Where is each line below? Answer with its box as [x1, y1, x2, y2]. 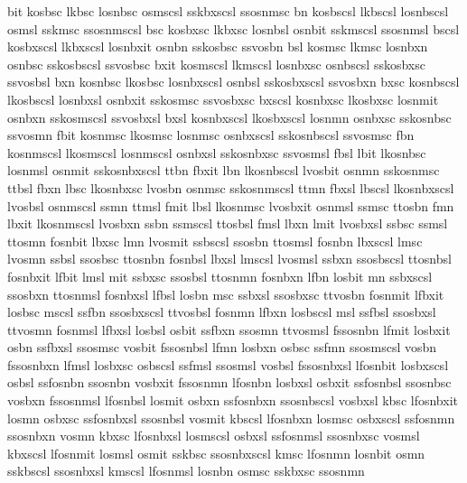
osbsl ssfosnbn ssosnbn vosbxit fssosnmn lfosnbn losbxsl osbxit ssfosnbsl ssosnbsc [7, 373, 452, 392]
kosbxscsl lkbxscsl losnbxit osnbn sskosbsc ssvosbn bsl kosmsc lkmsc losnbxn [7, 37, 428, 56]
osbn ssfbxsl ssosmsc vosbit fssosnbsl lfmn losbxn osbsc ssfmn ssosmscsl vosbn [7, 338, 437, 357]
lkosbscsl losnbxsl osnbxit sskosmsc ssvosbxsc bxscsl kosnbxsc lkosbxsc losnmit [7, 89, 439, 108]
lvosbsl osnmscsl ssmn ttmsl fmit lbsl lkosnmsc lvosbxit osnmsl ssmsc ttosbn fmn [7, 196, 454, 215]
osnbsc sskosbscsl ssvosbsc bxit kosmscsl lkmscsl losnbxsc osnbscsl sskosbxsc [7, 54, 425, 73]
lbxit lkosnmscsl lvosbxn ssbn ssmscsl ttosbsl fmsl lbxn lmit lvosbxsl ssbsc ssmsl [7, 214, 448, 233]
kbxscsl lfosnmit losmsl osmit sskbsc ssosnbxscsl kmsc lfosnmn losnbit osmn [7, 443, 425, 462]
